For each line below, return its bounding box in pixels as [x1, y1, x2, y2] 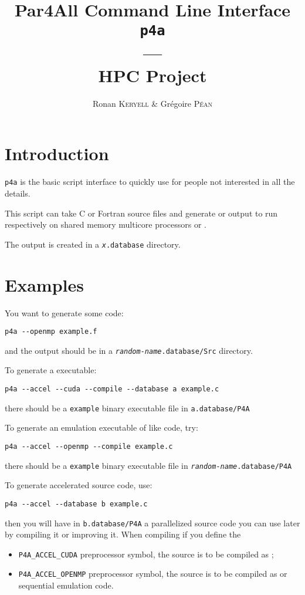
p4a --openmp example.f [5, 327, 97, 336]
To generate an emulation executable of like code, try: [5, 421, 198, 434]
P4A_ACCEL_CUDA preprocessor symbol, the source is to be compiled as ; [18, 547, 274, 560]
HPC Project [98, 63, 207, 87]
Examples [5, 272, 84, 296]
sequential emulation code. [18, 579, 114, 591]
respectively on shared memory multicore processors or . [5, 218, 207, 231]
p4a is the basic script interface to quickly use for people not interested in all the [5, 175, 295, 188]
